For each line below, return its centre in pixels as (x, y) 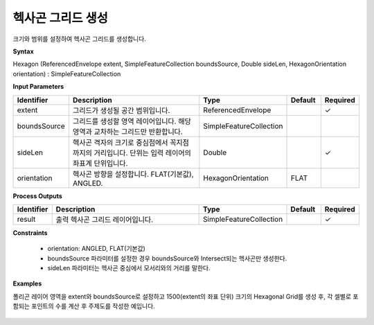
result (26, 219)
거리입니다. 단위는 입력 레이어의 (143, 152)
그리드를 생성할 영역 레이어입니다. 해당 (132, 121)
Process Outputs (37, 196)
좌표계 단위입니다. (100, 163)
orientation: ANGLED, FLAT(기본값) (96, 249)
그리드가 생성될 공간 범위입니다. (122, 110)
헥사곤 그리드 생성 (61, 18)
